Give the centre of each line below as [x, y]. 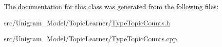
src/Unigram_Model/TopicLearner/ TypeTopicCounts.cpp [91, 39]
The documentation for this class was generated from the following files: [111, 6]
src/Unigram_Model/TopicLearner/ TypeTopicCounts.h [87, 22]
